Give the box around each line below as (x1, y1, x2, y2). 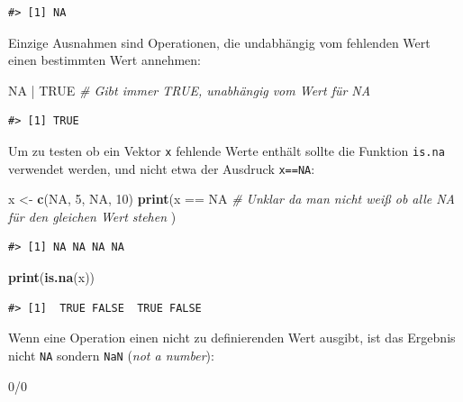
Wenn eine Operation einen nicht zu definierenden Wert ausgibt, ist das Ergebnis (8, 328, 456, 347)
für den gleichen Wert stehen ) (8, 206, 177, 225)
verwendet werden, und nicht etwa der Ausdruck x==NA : (8, 159, 315, 178)
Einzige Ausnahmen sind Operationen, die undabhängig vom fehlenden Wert (8, 32, 431, 51)
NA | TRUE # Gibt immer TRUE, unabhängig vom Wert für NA (8, 80, 371, 99)
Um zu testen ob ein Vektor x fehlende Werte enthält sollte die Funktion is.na (8, 141, 445, 160)
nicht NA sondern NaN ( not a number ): (8, 345, 214, 364)
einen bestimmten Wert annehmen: (8, 50, 202, 69)
